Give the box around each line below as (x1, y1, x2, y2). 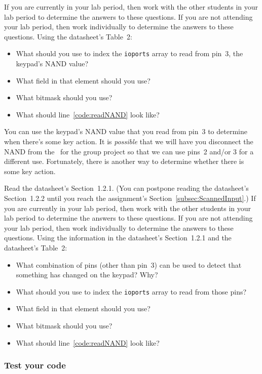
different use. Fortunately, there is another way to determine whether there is (4, 156, 244, 167)
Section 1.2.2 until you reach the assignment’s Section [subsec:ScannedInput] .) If (4, 192, 256, 203)
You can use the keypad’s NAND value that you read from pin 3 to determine (4, 126, 247, 137)
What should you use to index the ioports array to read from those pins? (16, 286, 247, 297)
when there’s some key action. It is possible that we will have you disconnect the (4, 136, 253, 146)
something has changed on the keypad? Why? (16, 269, 158, 280)
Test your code (4, 359, 66, 371)
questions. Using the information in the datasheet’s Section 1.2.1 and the (4, 232, 232, 243)
